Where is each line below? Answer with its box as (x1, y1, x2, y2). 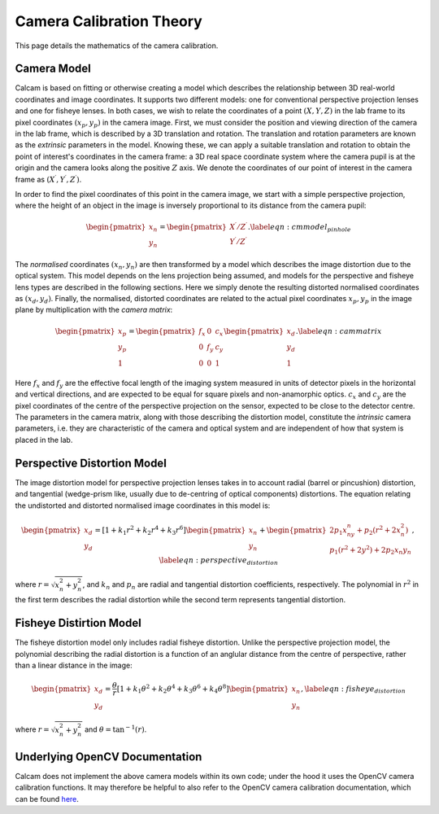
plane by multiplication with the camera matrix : (15, 305, 173, 315)
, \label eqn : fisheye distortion (301, 684, 406, 695)
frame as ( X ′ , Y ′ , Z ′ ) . (15, 173, 82, 184)
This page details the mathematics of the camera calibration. (15, 41, 219, 50)
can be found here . (15, 794, 79, 803)
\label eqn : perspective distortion (159, 555, 278, 567)
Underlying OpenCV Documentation (15, 750, 202, 764)
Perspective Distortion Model (15, 456, 167, 470)
